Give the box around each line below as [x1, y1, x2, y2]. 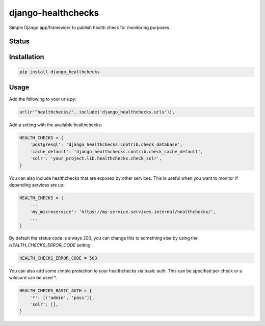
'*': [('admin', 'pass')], [29, 295, 95, 300]
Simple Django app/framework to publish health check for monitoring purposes [9, 25, 169, 30]
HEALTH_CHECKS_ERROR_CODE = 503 [19, 255, 98, 261]
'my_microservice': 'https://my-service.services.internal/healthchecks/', [29, 209, 216, 215]
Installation [9, 53, 44, 61]
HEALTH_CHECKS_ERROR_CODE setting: [9, 242, 92, 248]
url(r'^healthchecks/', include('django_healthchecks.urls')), [19, 109, 175, 115]
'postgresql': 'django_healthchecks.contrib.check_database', [29, 142, 183, 147]
